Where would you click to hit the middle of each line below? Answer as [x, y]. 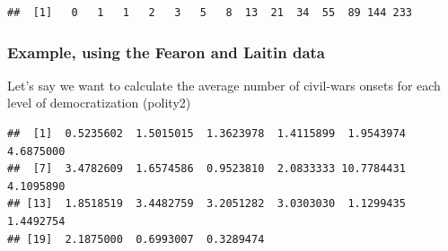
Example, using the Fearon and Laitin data [166, 52]
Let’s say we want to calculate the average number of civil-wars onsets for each [224, 85]
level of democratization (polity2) [99, 103]
